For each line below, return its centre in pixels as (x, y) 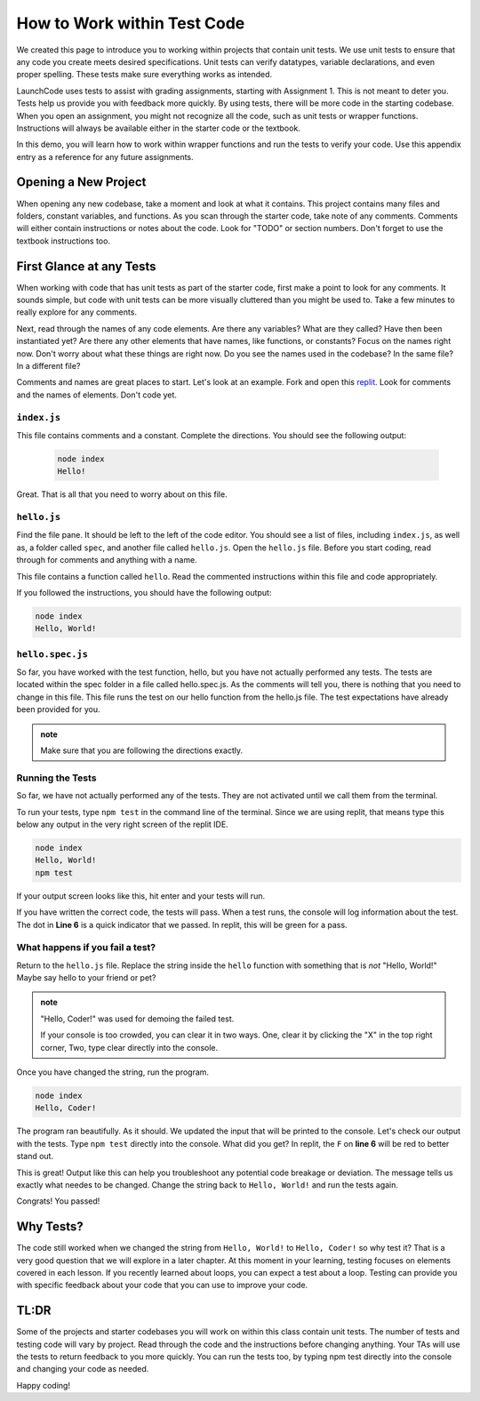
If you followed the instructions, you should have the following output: (144, 592)
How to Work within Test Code (131, 23)
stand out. (35, 1157)
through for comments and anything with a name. (107, 560)
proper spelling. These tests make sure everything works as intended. (144, 75)
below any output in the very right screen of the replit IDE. (122, 824)
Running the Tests (56, 778)
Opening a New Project (81, 182)
